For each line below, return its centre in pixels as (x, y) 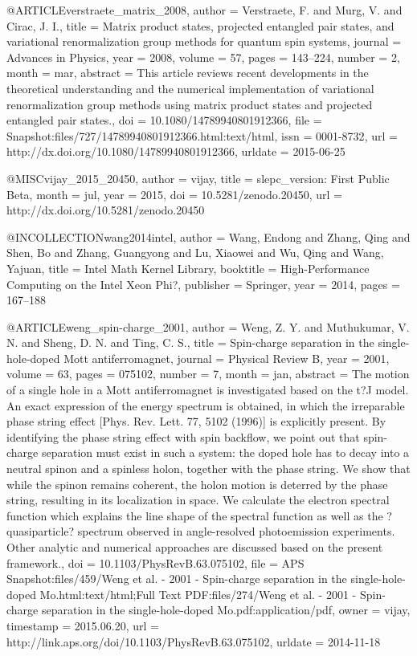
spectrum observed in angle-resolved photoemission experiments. (236, 531)
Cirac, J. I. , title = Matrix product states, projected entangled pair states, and (200, 25)
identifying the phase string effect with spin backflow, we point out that (183, 436)
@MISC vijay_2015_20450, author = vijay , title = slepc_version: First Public (198, 178)
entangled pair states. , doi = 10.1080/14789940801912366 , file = (164, 120)
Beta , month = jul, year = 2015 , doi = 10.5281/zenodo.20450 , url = (174, 194)
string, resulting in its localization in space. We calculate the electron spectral (198, 500)
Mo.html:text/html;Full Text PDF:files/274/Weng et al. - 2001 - (198, 594)
